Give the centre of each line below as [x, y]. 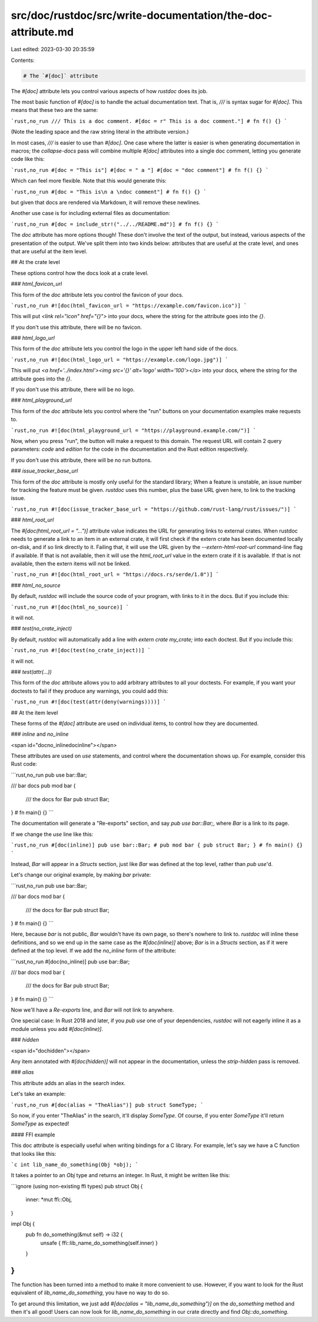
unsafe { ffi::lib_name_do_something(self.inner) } [99, 1242]
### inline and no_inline [40, 734]
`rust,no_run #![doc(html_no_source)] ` [70, 607]
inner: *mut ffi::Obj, [49, 1199]
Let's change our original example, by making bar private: [81, 875]
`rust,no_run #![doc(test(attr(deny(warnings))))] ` [89, 702]
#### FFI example [33, 1135]
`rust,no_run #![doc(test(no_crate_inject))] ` [81, 650]
